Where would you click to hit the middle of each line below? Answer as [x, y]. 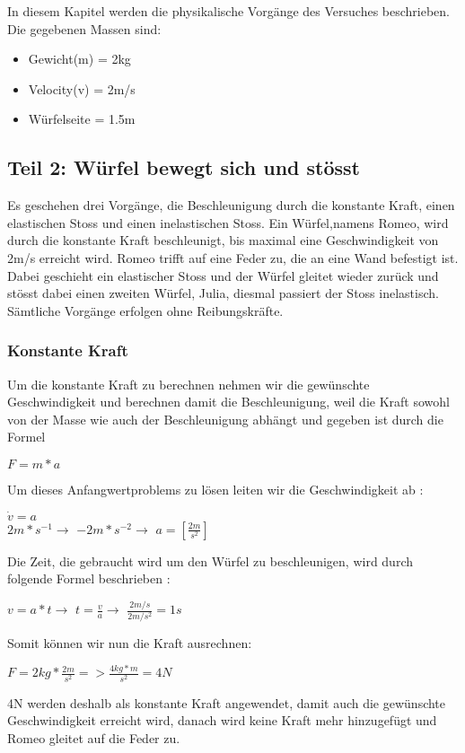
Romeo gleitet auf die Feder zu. [94, 737]
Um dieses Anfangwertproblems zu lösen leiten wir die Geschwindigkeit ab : [215, 489]
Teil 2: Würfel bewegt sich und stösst [184, 167]
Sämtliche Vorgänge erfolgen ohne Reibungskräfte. [145, 310]
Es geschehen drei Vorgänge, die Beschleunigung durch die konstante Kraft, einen [231, 205]
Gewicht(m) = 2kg [79, 59]
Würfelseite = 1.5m [82, 119]
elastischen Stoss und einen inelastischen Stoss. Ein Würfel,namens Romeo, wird [228, 222]
